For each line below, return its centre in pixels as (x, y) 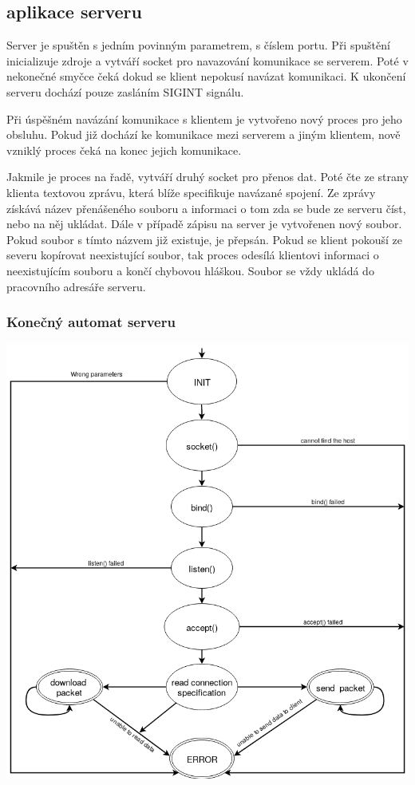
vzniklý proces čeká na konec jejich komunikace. (124, 150)
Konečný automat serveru (91, 322)
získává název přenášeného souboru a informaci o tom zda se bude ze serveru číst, (206, 208)
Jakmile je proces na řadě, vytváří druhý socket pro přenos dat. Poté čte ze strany (207, 177)
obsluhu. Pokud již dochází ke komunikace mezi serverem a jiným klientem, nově (204, 134)
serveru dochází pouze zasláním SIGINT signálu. (125, 91)
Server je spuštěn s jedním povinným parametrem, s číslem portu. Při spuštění (198, 45)
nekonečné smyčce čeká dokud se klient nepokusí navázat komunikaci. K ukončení (206, 76)
